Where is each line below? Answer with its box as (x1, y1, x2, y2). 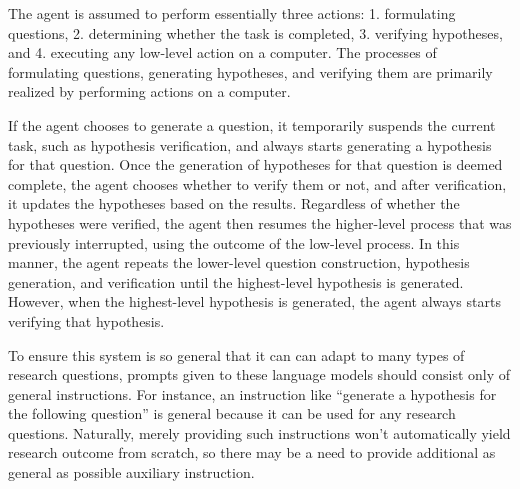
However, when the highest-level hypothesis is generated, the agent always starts (8, 291, 501, 312)
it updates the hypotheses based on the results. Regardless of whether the (8, 193, 460, 214)
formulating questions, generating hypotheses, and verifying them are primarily (8, 61, 493, 82)
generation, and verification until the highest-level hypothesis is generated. (8, 271, 464, 292)
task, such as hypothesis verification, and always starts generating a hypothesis (8, 134, 492, 155)
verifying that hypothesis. (8, 310, 165, 331)
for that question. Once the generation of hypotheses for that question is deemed (8, 154, 503, 175)
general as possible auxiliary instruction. (8, 462, 255, 483)
